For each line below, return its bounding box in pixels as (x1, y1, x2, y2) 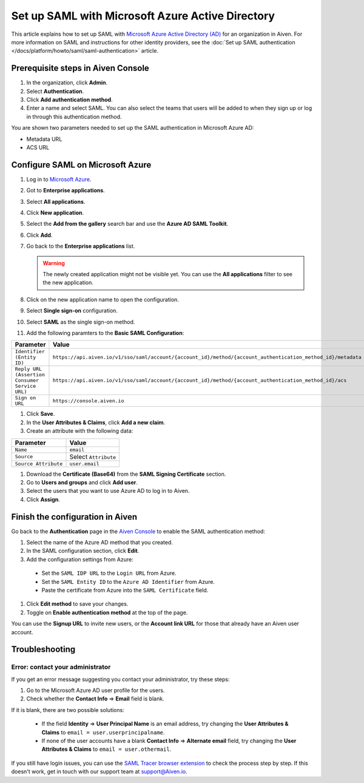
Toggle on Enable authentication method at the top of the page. (26, 609, 188, 616)
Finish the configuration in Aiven (11, 512, 138, 522)
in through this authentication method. (26, 113, 122, 120)
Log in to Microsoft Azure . (26, 175, 92, 183)
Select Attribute (69, 452, 116, 461)
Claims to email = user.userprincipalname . (41, 728, 165, 736)
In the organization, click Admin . (26, 79, 108, 86)
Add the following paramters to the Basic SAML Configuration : (26, 329, 184, 336)
